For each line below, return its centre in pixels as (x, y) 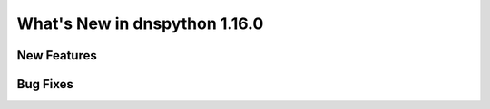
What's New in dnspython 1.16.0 (140, 23)
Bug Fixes (45, 84)
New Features (57, 55)
